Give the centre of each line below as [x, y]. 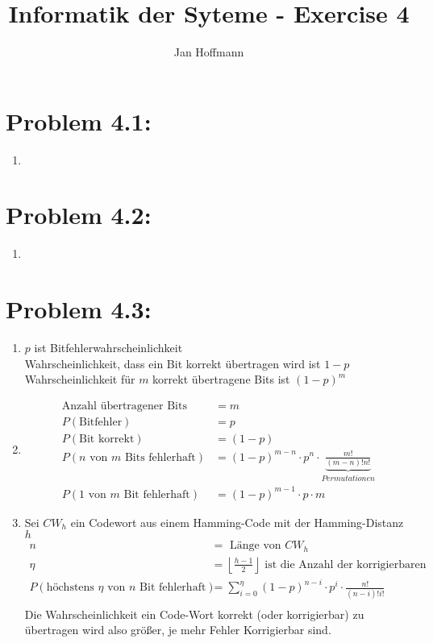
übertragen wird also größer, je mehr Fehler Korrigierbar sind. [178, 630]
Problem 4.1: [79, 120]
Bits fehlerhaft [160, 457]
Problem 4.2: [79, 215]
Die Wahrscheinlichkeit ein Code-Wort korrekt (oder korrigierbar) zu [194, 614]
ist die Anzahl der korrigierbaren [346, 564]
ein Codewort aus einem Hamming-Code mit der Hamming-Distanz [237, 522]
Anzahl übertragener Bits [124, 406]
